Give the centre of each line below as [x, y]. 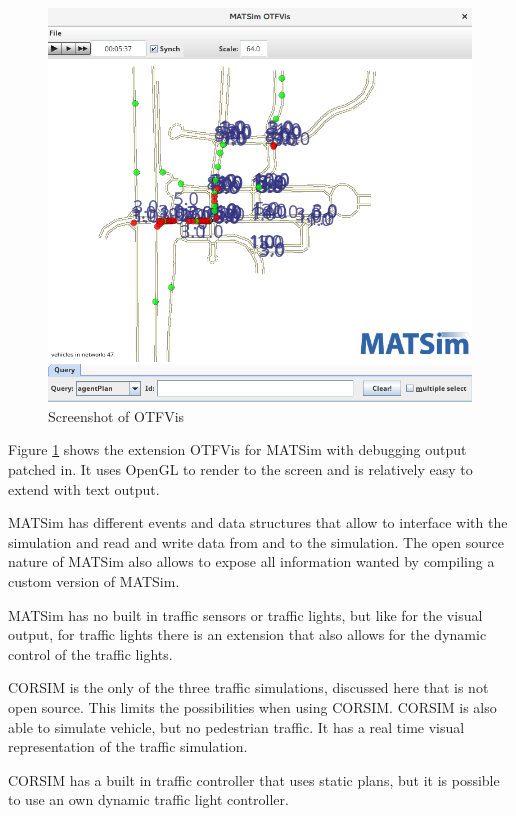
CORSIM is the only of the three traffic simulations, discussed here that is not [248, 687]
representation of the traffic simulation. [128, 746]
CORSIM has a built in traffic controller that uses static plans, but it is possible [254, 779]
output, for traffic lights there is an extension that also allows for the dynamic [247, 634]
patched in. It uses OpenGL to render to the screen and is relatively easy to [240, 468]
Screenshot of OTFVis [116, 415]
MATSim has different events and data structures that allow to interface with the [258, 522]
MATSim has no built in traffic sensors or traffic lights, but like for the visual [245, 614]
